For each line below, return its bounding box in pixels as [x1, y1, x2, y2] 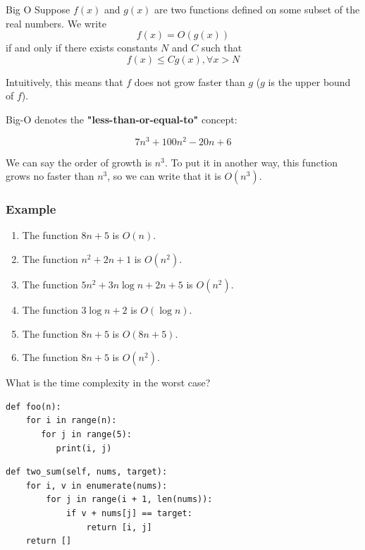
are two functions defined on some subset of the [154, 2, 360, 16]
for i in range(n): [25, 415, 117, 426]
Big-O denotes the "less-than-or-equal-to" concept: [6, 111, 237, 126]
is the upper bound [268, 74, 351, 89]
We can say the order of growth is [6, 154, 152, 169]
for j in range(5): [41, 429, 132, 440]
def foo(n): [6, 401, 61, 412]
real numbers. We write [6, 16, 106, 30]
